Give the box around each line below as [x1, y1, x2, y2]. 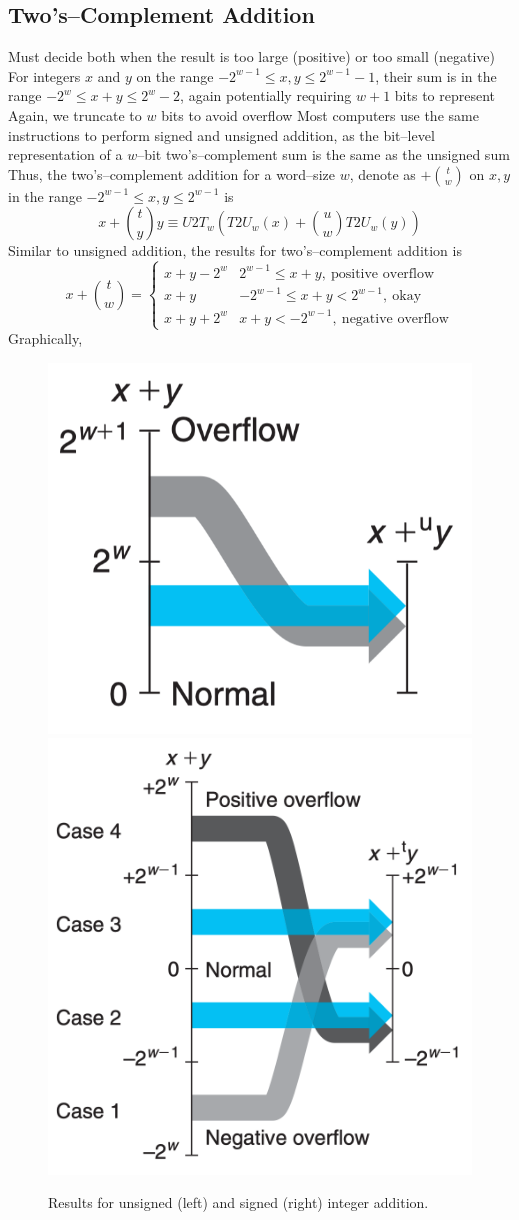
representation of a [8, 144, 123, 165]
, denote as [349, 163, 416, 184]
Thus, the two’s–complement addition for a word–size [8, 163, 335, 184]
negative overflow [341, 311, 449, 326]
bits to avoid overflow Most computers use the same [161, 104, 479, 125]
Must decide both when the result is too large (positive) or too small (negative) [8, 46, 495, 67]
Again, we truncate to [8, 104, 142, 125]
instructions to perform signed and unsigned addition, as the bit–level [8, 124, 435, 145]
